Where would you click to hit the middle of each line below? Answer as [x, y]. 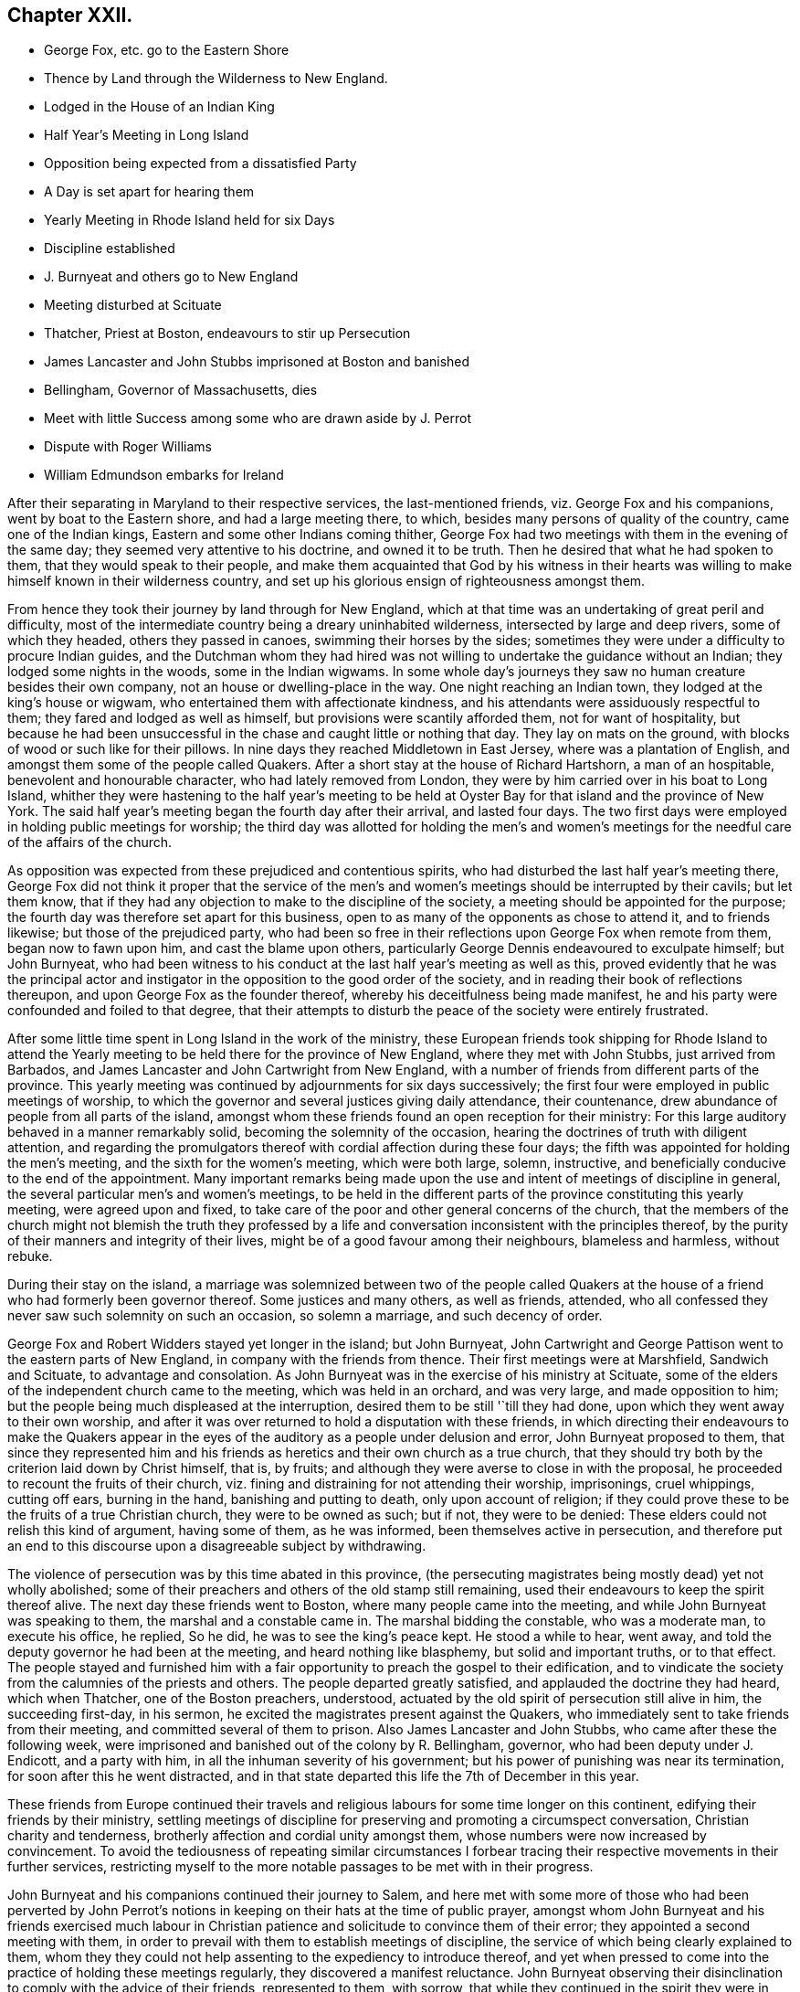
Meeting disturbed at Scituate [133, 305]
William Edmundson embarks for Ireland [164, 475]
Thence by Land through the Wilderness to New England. [216, 79]
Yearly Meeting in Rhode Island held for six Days [189, 220]
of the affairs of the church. [90, 842]
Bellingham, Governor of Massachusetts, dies [181, 390]
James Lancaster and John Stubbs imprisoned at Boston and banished [257, 362]
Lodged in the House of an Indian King [159, 107]
